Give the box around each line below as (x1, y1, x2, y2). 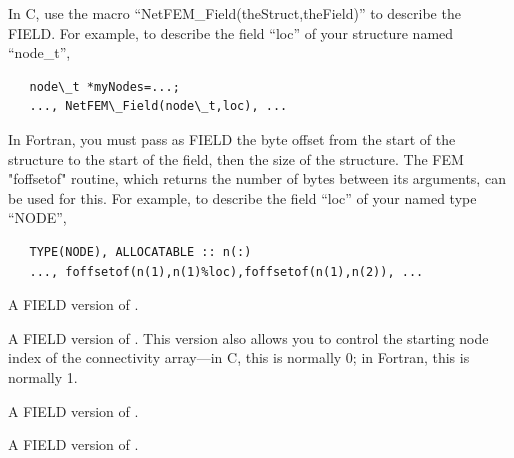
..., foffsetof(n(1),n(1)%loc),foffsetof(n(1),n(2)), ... (29, 264, 424, 279)
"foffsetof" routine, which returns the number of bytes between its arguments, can (8, 168, 506, 189)
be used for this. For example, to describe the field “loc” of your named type (8, 187, 477, 208)
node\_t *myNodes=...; (29, 79, 180, 94)
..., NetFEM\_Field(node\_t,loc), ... (29, 99, 288, 114)
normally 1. (8, 366, 78, 387)
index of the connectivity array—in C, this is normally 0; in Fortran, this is (8, 347, 470, 368)
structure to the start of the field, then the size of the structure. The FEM (8, 148, 464, 169)
